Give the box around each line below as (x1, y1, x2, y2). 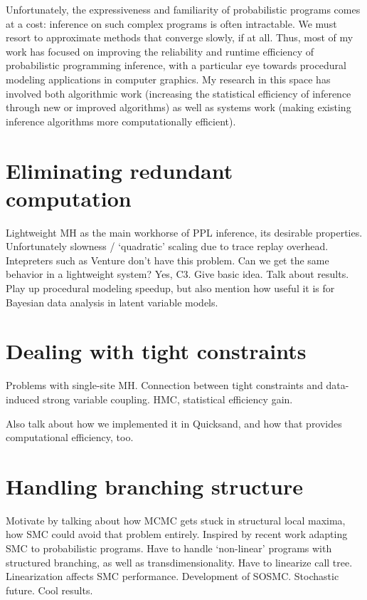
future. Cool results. (6, 582, 93, 597)
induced (6, 391, 40, 406)
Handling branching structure (6, 471, 304, 500)
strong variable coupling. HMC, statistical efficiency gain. (43, 391, 293, 406)
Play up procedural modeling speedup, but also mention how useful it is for (6, 281, 335, 296)
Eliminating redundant (6, 155, 233, 185)
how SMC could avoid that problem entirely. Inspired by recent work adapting (6, 527, 348, 542)
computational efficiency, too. (6, 430, 134, 445)
